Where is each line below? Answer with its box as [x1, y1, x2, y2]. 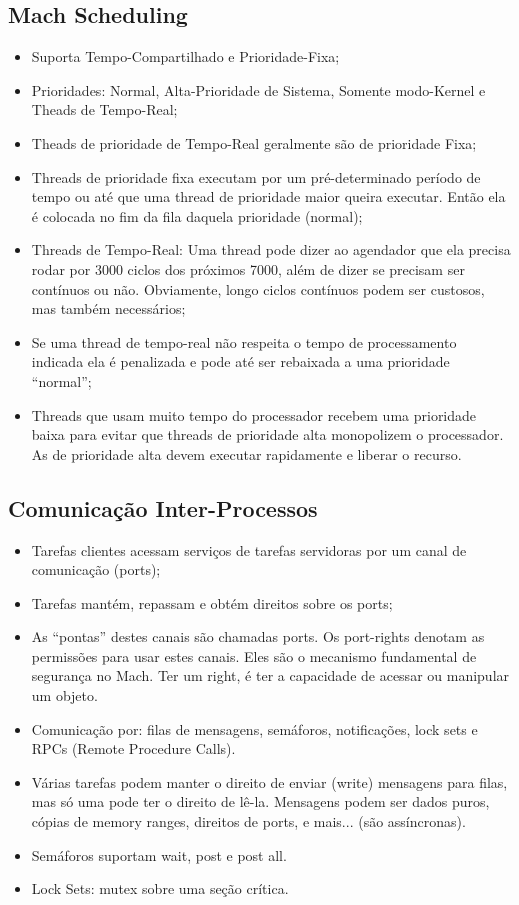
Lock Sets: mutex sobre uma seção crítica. [31, 878, 289, 899]
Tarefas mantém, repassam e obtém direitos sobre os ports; [31, 592, 393, 613]
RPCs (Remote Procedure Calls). [31, 738, 236, 759]
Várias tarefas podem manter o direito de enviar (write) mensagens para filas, [31, 771, 508, 792]
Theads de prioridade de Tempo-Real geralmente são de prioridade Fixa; [31, 132, 477, 153]
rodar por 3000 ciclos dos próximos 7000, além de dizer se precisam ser [31, 258, 465, 279]
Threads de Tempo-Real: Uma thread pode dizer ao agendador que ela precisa [31, 239, 511, 260]
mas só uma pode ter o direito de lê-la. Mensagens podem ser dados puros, [31, 791, 490, 812]
